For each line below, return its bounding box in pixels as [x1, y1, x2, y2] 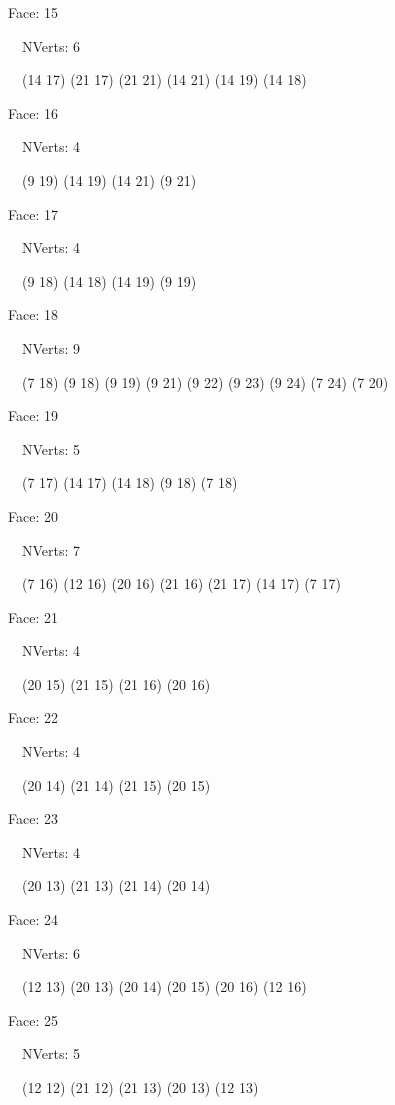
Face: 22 [8, 707, 58, 728]
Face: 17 [8, 203, 58, 224]
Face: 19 [8, 405, 58, 426]
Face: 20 [8, 505, 58, 526]
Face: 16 [8, 102, 58, 123]
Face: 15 [8, 2, 58, 22]
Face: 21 [8, 606, 58, 627]
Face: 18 [8, 304, 58, 325]
